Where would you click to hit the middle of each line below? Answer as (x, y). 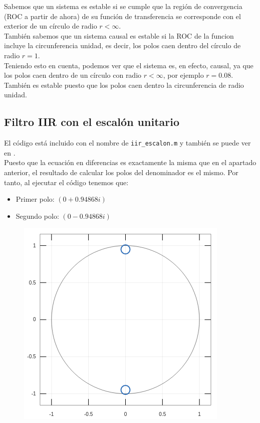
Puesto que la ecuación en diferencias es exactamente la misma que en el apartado (130, 162)
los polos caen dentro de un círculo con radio (73, 75)
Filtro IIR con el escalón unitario (92, 122)
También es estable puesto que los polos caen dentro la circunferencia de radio (124, 85)
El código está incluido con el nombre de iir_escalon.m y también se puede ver (127, 143)
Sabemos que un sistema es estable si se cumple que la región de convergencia (123, 6)
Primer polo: (35, 199)
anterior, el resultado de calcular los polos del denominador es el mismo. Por (121, 172)
